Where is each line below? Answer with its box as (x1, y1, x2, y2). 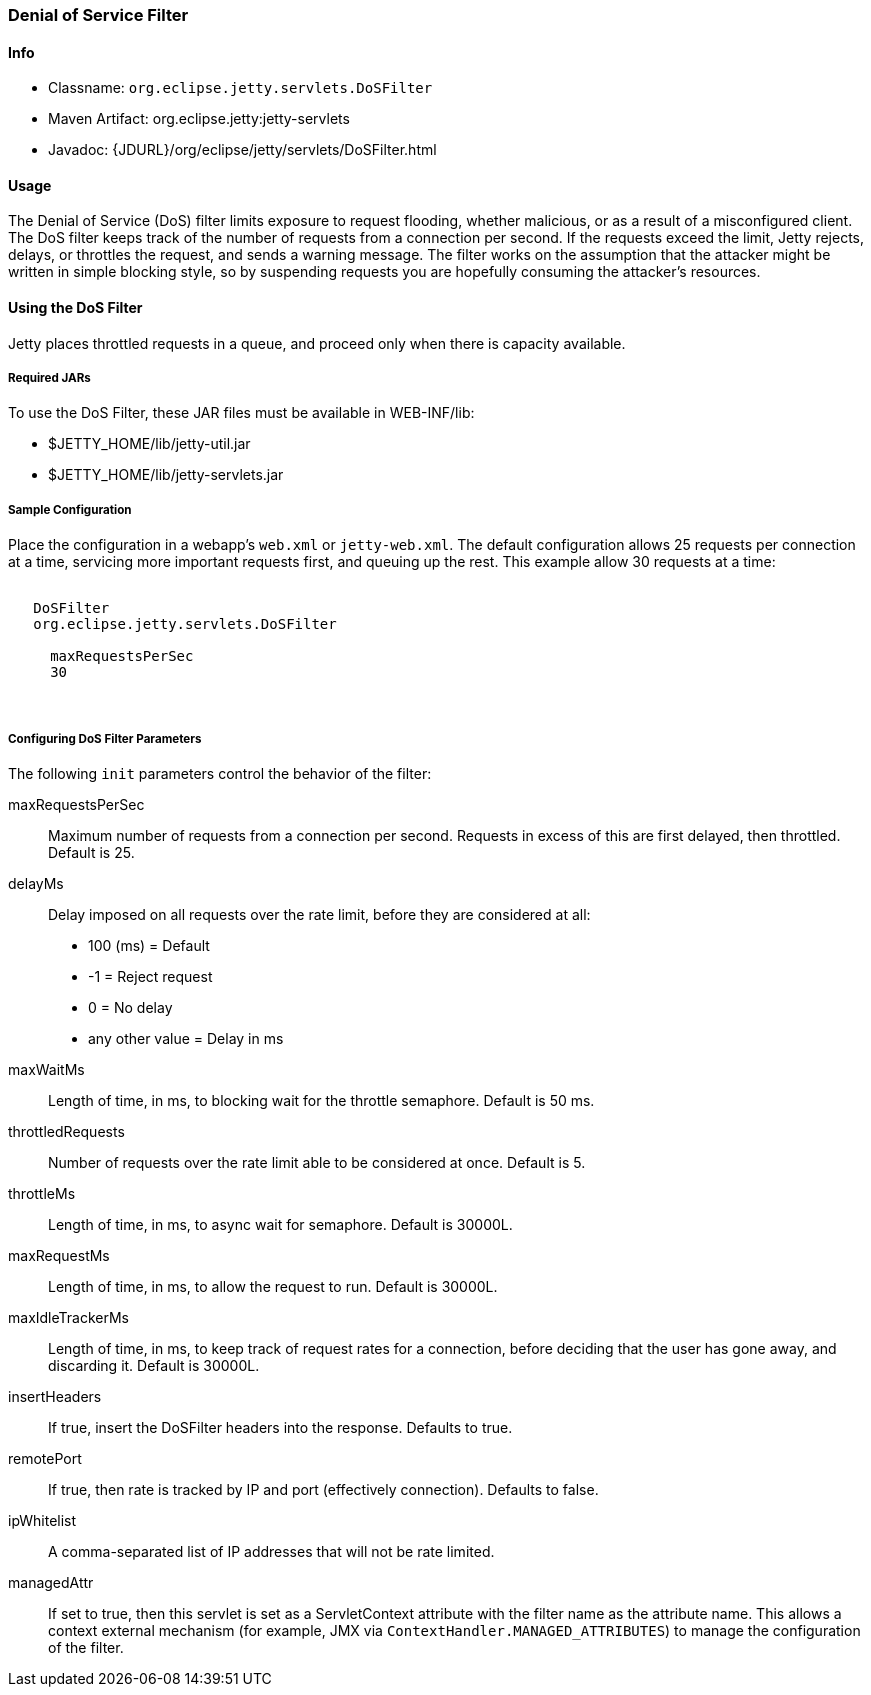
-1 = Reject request (88, 968, 213, 985)
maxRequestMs (8, 1247, 110, 1264)
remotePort (8, 1450, 82, 1467)
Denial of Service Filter (8, 5, 189, 25)
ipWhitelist (8, 1512, 77, 1529)
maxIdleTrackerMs (8, 1309, 129, 1326)
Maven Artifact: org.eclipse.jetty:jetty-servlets (48, 110, 350, 128)
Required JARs (8, 371, 91, 386)
